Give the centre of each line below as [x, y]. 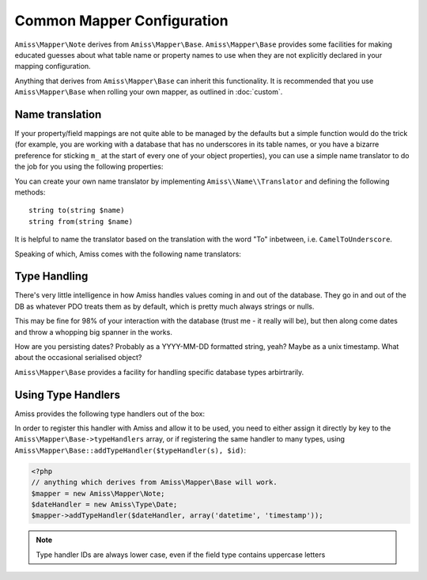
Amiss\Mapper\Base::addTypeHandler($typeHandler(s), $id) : [130, 450]
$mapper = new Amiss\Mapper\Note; [98, 493]
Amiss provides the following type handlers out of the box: [110, 413]
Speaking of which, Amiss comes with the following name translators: [128, 254]
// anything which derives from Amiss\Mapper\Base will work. [154, 482]
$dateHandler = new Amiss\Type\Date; [104, 505]
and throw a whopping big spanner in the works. [94, 332]
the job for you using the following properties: [89, 167]
